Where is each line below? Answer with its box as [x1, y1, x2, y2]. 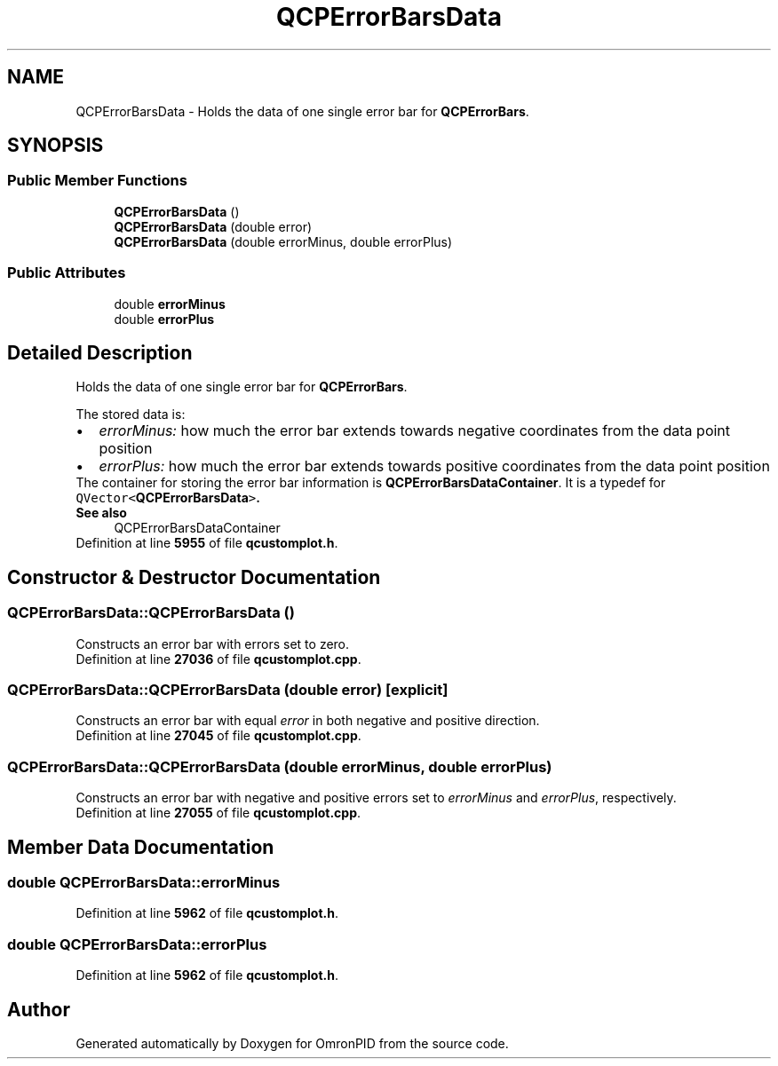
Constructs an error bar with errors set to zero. [75, 636, 350, 651]
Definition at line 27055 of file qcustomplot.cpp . [75, 805, 361, 821]
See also [75, 505, 127, 521]
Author [7, 998, 70, 1021]
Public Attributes [7, 264, 126, 282]
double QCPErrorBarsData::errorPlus [7, 935, 267, 953]
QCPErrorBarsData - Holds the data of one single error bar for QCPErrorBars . [75, 103, 529, 119]
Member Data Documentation [7, 835, 274, 858]
